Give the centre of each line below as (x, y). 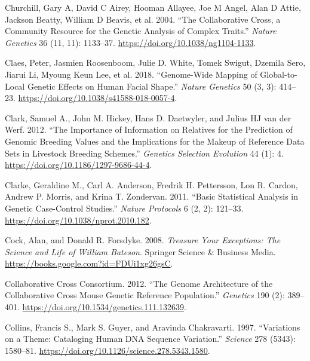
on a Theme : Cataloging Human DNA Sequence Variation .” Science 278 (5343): (150, 339)
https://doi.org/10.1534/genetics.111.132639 (103, 307)
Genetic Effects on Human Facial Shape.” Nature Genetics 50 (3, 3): (152, 86)
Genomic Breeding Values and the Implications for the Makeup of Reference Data (155, 141)
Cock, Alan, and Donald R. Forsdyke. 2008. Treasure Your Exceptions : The (143, 240)
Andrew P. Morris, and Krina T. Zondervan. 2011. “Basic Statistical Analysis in (152, 196)
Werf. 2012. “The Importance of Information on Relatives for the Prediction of (149, 129)
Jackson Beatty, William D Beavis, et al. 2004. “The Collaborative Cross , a (143, 19)
